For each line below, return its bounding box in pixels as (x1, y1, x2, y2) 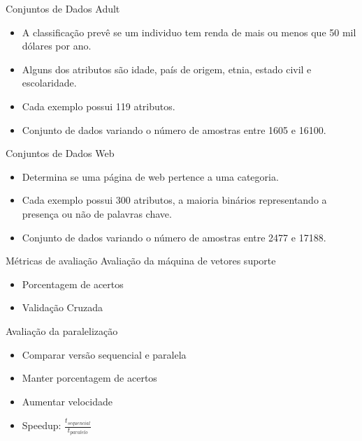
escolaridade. (22, 75, 77, 90)
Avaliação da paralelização (6, 323, 118, 338)
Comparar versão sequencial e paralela (22, 347, 187, 361)
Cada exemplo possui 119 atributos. (22, 98, 175, 113)
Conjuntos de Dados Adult (6, 1, 120, 15)
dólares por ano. (22, 38, 92, 53)
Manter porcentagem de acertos (22, 371, 157, 385)
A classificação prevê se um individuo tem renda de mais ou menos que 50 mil (22, 24, 356, 39)
